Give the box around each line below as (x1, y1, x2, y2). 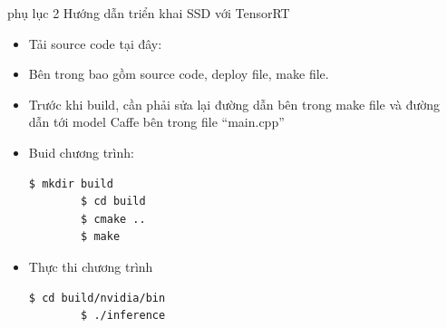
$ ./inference (81, 309, 166, 323)
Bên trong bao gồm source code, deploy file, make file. (28, 64, 329, 83)
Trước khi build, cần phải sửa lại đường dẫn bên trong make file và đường (28, 94, 441, 113)
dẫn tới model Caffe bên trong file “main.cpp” (28, 112, 285, 131)
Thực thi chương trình (28, 256, 153, 275)
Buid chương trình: (28, 142, 134, 161)
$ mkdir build (28, 177, 113, 190)
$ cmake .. (81, 212, 146, 226)
